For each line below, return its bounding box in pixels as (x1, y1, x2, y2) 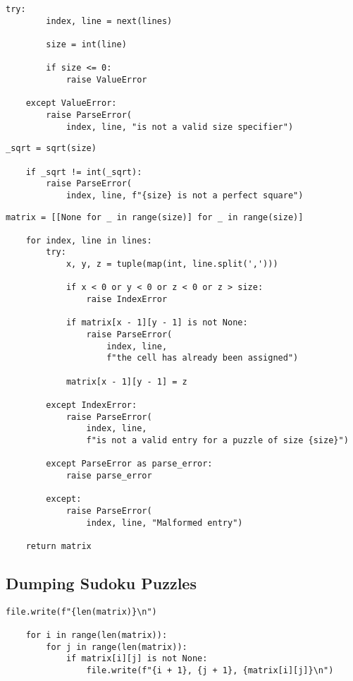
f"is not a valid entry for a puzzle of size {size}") (86, 435, 349, 445)
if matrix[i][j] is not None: (66, 653, 208, 664)
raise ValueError (66, 74, 147, 85)
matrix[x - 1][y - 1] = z (66, 376, 187, 387)
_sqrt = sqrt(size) (6, 143, 97, 154)
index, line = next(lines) (46, 16, 173, 26)
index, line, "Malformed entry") (86, 517, 243, 528)
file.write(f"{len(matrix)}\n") (6, 606, 157, 617)
